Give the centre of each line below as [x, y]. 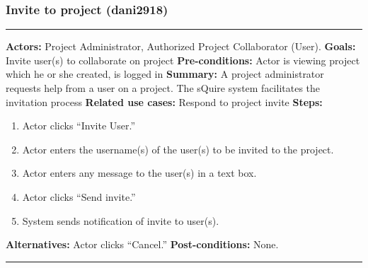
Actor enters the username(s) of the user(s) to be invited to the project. [178, 149]
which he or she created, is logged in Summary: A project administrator [165, 74]
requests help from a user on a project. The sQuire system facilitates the [163, 88]
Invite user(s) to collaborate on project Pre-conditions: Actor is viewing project [183, 60]
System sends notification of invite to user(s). [121, 220]
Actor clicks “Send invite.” [79, 196]
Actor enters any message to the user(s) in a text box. [139, 173]
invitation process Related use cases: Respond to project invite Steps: [164, 101]
